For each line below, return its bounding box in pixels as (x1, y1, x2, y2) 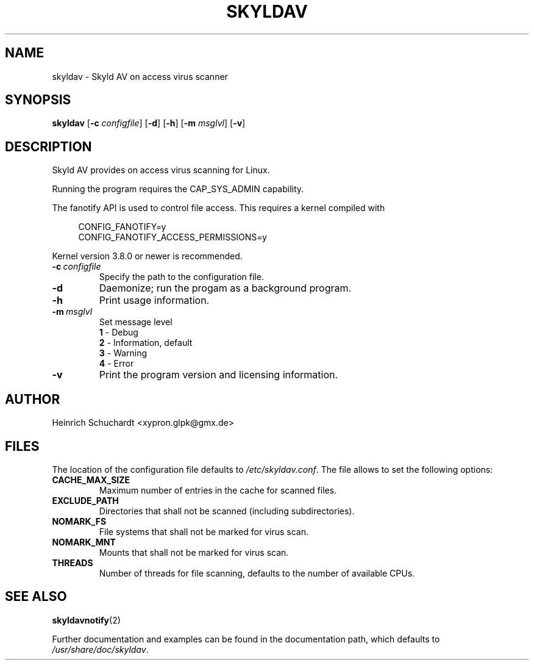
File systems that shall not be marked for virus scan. (99, 526, 308, 537)
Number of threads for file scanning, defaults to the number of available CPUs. (99, 567, 415, 578)
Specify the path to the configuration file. (99, 271, 264, 282)
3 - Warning (99, 348, 148, 359)
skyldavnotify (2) (52, 614, 121, 625)
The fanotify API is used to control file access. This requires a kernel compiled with (52, 203, 385, 214)
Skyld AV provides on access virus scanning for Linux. (52, 165, 270, 176)
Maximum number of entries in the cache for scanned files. (99, 484, 337, 495)
